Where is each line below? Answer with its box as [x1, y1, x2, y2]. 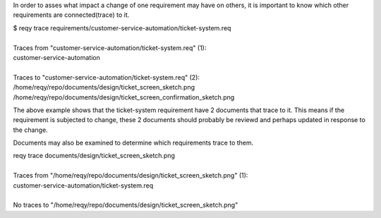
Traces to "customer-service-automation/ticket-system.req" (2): [13, 73, 200, 81]
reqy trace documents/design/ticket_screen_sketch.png [13, 152, 176, 160]
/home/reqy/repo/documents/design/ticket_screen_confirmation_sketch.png [13, 92, 235, 102]
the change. [13, 126, 49, 134]
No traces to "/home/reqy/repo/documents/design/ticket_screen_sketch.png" [13, 201, 238, 210]
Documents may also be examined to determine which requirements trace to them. [13, 138, 254, 147]
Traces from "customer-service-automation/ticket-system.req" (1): [13, 43, 207, 52]
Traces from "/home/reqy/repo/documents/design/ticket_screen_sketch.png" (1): [13, 171, 248, 180]
